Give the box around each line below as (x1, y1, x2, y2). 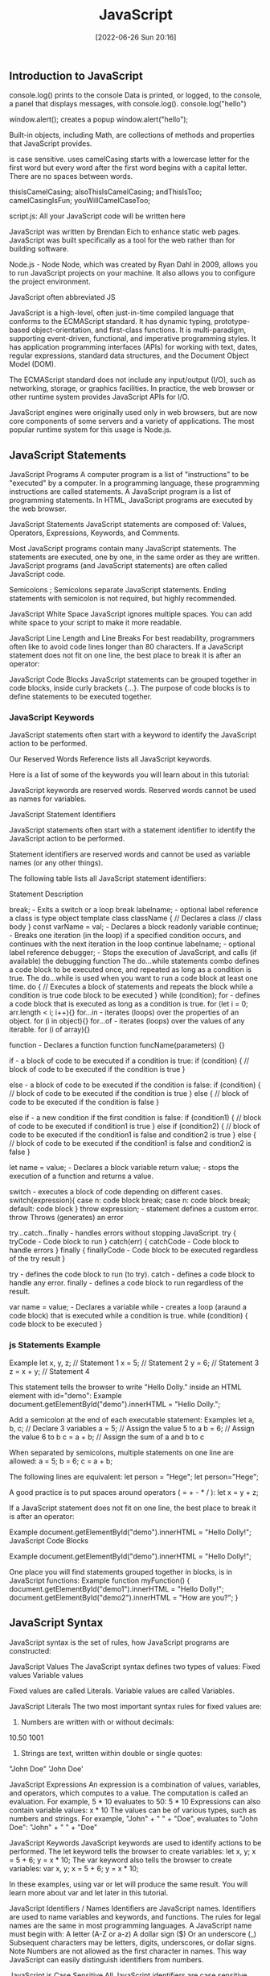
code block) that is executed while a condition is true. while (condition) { (9, 1311, 248, 1321)
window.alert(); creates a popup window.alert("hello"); (9, 114, 189, 124)
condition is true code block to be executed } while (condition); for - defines (9, 990, 260, 1000)
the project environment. (9, 276, 91, 287)
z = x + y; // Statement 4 (9, 1366, 91, 1376)
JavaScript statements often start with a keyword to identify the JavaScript (9, 730, 257, 740)
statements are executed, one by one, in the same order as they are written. (9, 552, 260, 562)
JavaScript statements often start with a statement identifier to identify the (9, 825, 256, 835)
